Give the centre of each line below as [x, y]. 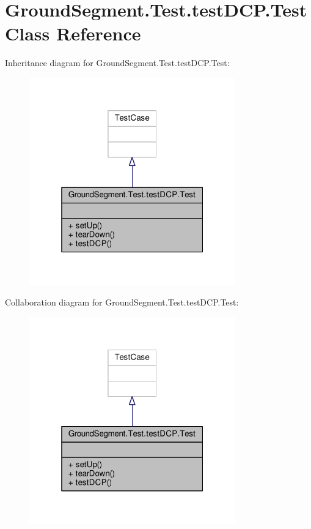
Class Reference [73, 33]
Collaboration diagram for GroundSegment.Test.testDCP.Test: [122, 302]
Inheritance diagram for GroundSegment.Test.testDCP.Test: [117, 63]
